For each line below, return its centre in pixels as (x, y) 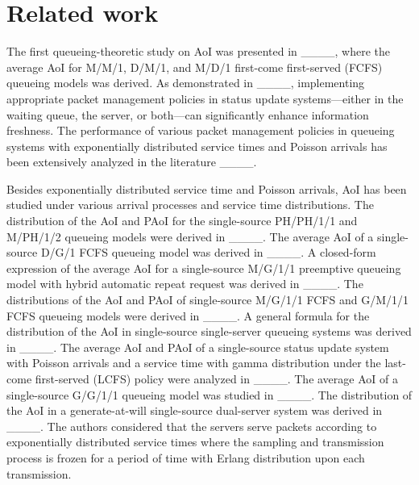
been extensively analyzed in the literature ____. (132, 162)
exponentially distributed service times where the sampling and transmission (195, 442)
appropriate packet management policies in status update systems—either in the (205, 98)
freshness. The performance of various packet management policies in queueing (201, 130)
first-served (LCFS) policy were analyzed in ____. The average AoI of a (216, 378)
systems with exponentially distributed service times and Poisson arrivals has (197, 146)
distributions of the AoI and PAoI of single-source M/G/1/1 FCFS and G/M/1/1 (207, 300)
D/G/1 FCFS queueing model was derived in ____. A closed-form (208, 252)
